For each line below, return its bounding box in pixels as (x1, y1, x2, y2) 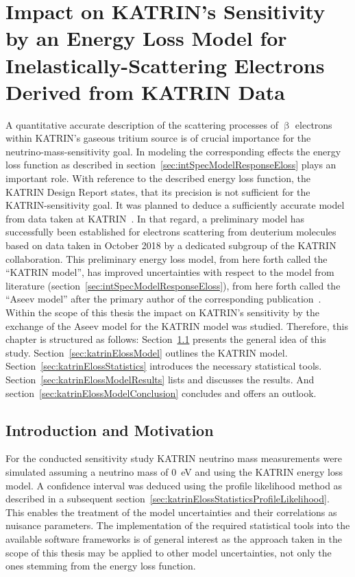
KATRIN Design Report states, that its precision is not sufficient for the (5, 184, 310, 198)
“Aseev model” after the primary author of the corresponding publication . (5, 292, 321, 306)
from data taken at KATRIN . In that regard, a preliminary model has (5, 211, 305, 225)
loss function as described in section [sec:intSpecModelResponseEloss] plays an (5, 157, 336, 172)
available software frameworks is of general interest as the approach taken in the (5, 531, 342, 546)
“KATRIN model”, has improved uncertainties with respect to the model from (5, 265, 334, 279)
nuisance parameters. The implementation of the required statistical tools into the (5, 518, 350, 533)
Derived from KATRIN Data (5, 77, 285, 105)
